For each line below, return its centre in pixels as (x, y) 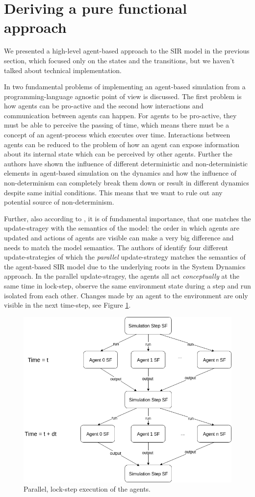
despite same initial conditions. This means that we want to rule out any (113, 192)
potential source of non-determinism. (59, 202)
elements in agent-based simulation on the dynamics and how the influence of (120, 173)
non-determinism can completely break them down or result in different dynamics (127, 183)
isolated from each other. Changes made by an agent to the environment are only (126, 295)
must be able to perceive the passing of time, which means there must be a (116, 125)
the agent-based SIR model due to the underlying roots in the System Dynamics (125, 266)
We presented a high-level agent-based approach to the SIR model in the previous (127, 51)
